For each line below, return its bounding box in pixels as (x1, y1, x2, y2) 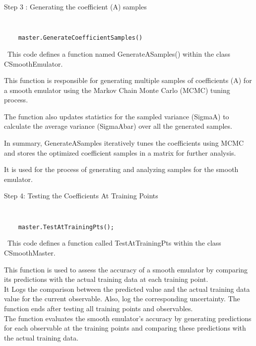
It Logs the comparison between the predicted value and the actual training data (4, 283, 250, 294)
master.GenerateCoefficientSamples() (18, 34, 143, 42)
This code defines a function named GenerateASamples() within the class (7, 48, 230, 59)
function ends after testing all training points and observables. (4, 303, 193, 313)
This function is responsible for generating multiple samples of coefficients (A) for (4, 75, 252, 86)
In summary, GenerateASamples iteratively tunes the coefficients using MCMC (4, 138, 244, 148)
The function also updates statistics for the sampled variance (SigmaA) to (4, 111, 229, 121)
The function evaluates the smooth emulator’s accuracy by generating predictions (4, 313, 252, 323)
